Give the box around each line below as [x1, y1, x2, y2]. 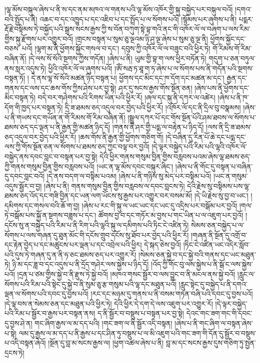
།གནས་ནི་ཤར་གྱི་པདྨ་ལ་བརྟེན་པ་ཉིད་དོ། [112, 122, 204, 132]
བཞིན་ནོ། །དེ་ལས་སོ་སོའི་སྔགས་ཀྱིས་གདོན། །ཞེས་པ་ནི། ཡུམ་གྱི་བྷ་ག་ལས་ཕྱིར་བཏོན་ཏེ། [4, 53, 206, 63]
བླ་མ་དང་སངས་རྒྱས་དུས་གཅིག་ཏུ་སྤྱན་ [165, 337, 256, 348]
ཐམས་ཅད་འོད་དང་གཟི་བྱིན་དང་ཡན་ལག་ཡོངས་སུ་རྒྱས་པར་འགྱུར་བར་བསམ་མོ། [4, 190, 192, 201]
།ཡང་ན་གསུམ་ [213, 171, 248, 181]
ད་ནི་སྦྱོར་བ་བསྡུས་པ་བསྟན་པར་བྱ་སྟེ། [97, 308, 184, 318]
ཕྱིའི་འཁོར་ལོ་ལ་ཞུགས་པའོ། [48, 63, 112, 73]
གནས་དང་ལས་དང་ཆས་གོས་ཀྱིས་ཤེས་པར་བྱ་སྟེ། [4, 82, 116, 93]
